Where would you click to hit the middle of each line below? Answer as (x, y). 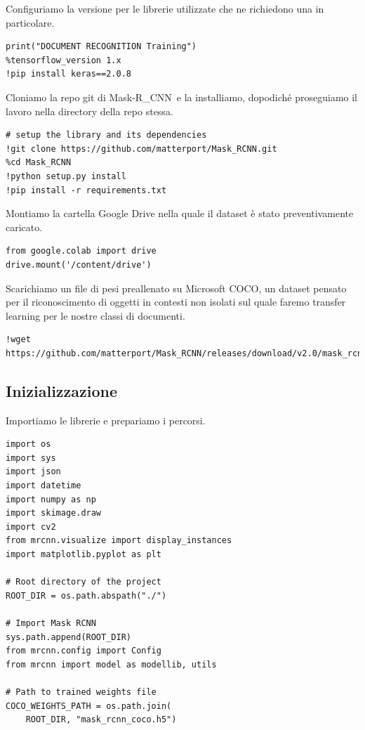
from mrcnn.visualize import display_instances (119, 541)
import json (33, 472)
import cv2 (31, 527)
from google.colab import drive (81, 251)
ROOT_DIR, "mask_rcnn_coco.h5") (101, 720)
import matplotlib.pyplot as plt (84, 555)
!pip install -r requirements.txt (86, 190)
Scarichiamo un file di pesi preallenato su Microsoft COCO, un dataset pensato (176, 288)
